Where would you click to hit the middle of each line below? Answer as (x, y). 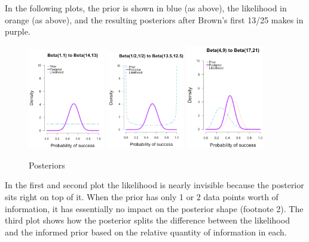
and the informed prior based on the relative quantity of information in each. (146, 232)
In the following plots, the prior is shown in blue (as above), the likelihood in (146, 8)
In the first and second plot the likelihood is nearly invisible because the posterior (154, 185)
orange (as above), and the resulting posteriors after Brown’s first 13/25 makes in (154, 19)
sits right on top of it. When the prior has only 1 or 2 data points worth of (142, 196)
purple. (18, 31)
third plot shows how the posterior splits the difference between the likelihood (147, 220)
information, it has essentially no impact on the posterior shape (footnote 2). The (154, 208)
